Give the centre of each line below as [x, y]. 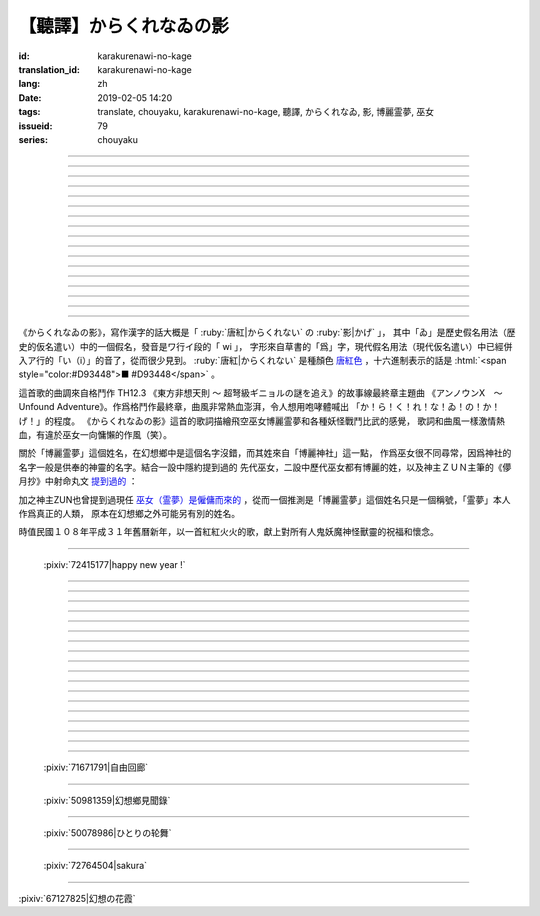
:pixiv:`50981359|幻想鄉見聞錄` [107, 800]
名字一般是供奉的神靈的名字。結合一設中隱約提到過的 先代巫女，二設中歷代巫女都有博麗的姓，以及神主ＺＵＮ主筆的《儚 [265, 467]
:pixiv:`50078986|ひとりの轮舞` [107, 832]
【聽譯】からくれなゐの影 [124, 26]
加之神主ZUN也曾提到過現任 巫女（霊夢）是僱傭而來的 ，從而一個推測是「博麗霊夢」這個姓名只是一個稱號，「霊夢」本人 [264, 499]
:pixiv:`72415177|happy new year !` [114, 564]
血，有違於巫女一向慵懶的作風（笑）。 [95, 435]
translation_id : [49, 69]
